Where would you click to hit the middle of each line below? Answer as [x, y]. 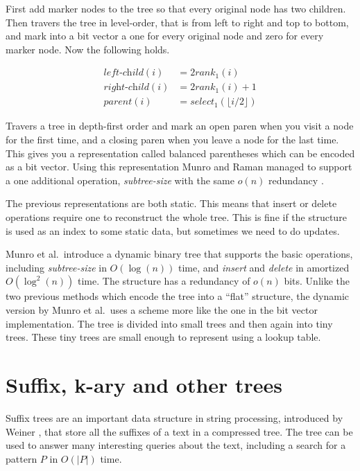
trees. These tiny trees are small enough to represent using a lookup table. [163, 337]
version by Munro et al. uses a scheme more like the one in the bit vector [162, 310]
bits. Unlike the [317, 281]
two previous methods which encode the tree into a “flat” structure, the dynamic [178, 296]
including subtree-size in [56, 267]
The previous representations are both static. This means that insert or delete [171, 203]
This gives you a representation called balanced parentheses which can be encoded [180, 153]
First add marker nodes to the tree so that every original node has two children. [176, 8]
